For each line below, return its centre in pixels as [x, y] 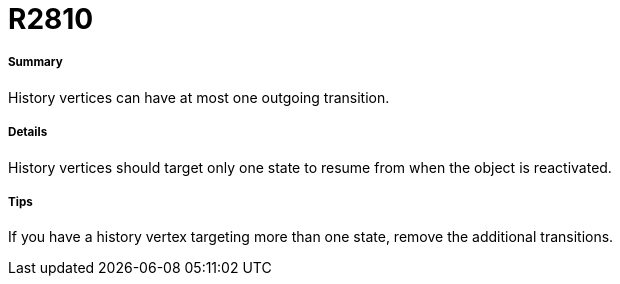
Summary [35, 62]
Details [28, 132]
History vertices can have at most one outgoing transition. [199, 97]
